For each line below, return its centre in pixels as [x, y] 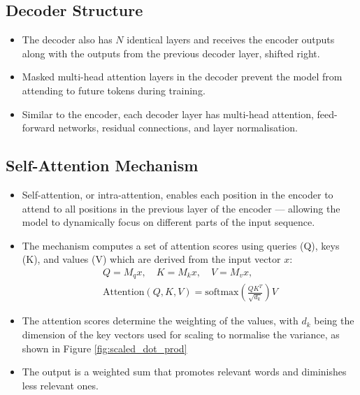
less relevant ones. [60, 385]
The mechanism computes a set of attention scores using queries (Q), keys [181, 245]
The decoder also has [67, 39]
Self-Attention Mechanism [102, 165]
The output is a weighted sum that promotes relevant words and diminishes [184, 372]
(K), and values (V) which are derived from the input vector [151, 259]
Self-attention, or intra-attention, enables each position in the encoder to [178, 194]
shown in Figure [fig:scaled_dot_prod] [105, 348]
